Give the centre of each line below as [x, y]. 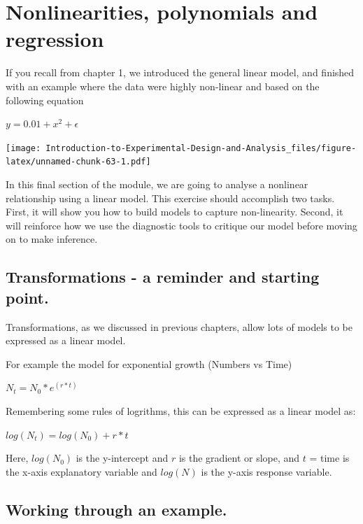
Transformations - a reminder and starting [163, 277]
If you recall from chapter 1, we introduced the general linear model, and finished [180, 72]
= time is [329, 458]
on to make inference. [52, 239]
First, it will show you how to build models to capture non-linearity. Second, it [175, 212]
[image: [23, 148]
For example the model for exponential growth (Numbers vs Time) [149, 363]
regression [55, 39]
